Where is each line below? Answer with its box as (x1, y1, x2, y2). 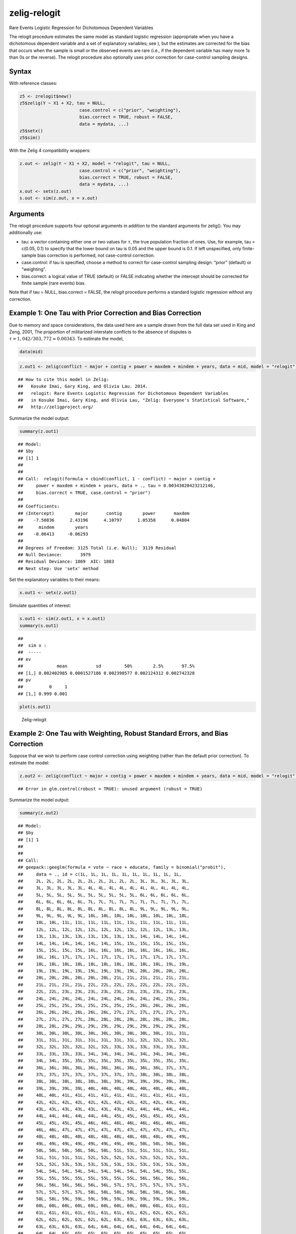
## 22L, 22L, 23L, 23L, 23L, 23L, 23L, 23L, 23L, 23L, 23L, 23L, (18, 989, 190, 995)
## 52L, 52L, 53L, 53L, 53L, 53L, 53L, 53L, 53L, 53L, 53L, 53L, (18, 1161, 190, 1167)
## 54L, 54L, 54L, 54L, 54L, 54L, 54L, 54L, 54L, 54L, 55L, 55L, (18, 1168, 190, 1174)
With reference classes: (9, 80, 58, 86)
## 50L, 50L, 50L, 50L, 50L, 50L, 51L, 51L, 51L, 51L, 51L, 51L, (18, 1148, 190, 1154)
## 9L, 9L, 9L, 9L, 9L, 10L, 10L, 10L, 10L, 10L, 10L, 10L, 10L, (18, 913, 190, 918)
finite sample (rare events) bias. (21, 280, 86, 286)
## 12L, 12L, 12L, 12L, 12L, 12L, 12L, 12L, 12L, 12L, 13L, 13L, (18, 926, 190, 932)
